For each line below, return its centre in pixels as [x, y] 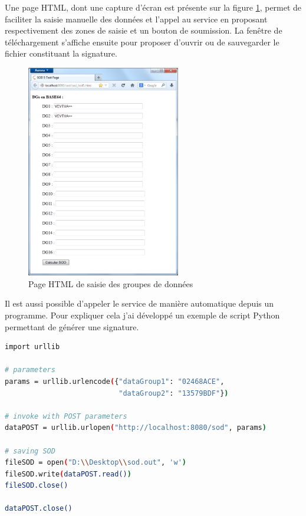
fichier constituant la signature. [61, 53]
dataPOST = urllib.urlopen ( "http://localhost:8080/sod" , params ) [136, 428]
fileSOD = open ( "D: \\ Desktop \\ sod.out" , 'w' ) [96, 463]
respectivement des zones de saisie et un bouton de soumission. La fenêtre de [144, 30]
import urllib [32, 347]
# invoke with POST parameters [66, 416]
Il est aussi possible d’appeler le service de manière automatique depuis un [139, 303]
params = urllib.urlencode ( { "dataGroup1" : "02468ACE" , [115, 381]
